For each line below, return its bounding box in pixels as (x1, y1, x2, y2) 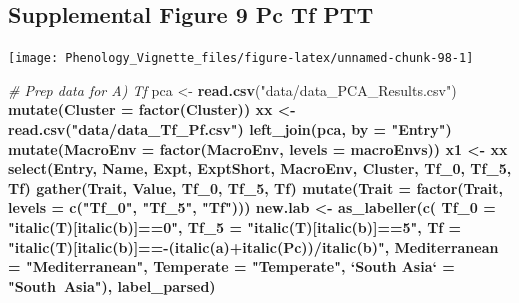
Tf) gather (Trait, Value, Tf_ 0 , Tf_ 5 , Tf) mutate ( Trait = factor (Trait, (8, 177, 504, 198)
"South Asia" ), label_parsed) (8, 275, 216, 296)
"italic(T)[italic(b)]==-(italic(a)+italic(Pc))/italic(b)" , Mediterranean (8, 236, 499, 257)
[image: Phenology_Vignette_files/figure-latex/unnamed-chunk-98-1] (8, 51, 474, 66)
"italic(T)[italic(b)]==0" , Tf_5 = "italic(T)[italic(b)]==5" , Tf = (8, 217, 462, 238)
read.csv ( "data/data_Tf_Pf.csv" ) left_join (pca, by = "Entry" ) (8, 119, 452, 140)
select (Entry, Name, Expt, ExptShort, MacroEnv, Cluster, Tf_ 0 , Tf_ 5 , (8, 158, 512, 179)
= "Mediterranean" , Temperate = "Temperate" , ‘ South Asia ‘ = (8, 256, 455, 277)
